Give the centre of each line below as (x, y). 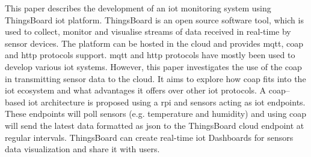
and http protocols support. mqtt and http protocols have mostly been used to (150, 55)
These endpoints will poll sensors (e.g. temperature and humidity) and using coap (156, 114)
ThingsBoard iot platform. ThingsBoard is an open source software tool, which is (154, 19)
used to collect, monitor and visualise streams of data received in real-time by (148, 31)
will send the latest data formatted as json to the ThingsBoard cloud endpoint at (155, 125)
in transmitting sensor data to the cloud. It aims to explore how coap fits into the (155, 78)
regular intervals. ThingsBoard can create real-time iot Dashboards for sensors (149, 137)
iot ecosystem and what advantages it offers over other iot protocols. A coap (145, 90)
